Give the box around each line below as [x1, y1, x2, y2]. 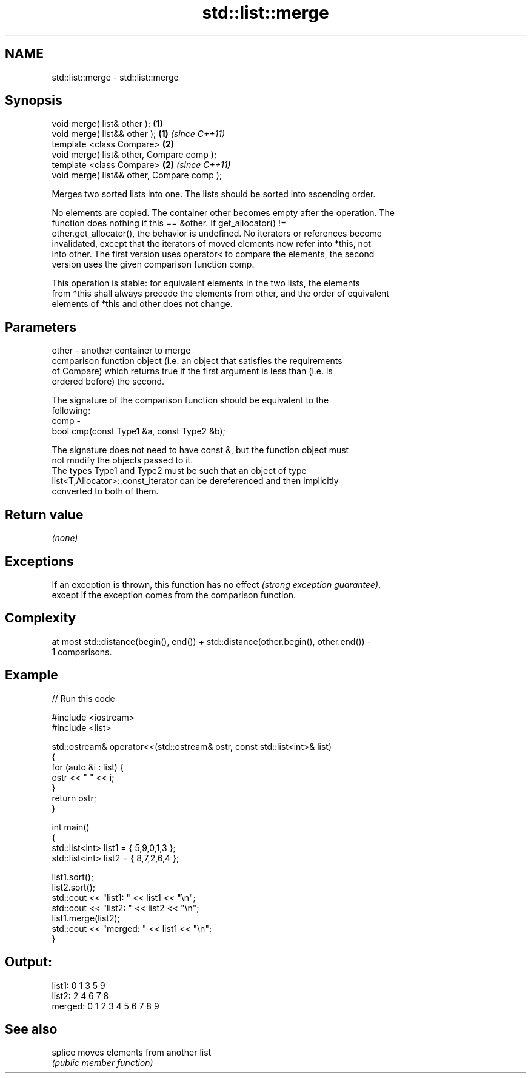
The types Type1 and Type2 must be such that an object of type [52, 465, 307, 476]
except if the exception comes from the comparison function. [52, 589, 296, 600]
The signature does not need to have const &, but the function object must [52, 445, 349, 456]
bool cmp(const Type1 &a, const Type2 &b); [52, 426, 225, 437]
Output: [5, 954, 52, 970]
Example [5, 667, 58, 683]
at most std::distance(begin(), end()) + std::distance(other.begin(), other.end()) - [52, 636, 372, 647]
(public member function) [52, 1057, 153, 1068]
